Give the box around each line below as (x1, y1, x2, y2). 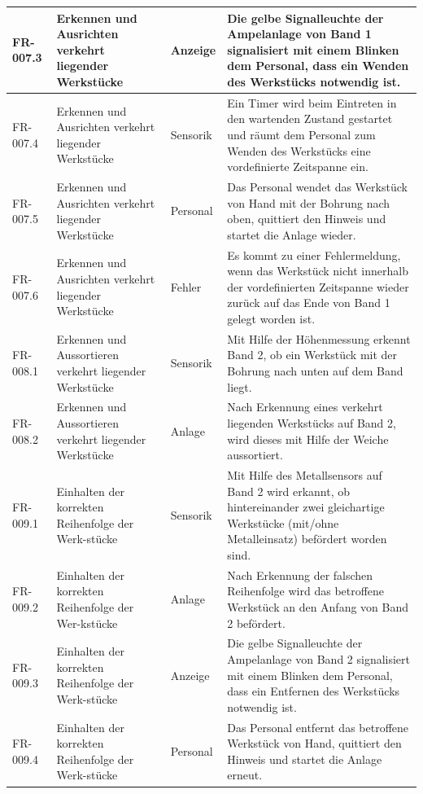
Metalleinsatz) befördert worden (227, 530, 387, 547)
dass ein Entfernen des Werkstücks (227, 682, 400, 700)
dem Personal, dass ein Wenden (227, 57, 409, 74)
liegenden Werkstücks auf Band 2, (227, 415, 396, 431)
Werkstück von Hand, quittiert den (227, 735, 402, 752)
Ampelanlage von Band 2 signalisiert (227, 651, 411, 668)
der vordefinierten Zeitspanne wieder (227, 278, 409, 295)
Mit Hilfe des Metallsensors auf (227, 467, 382, 484)
